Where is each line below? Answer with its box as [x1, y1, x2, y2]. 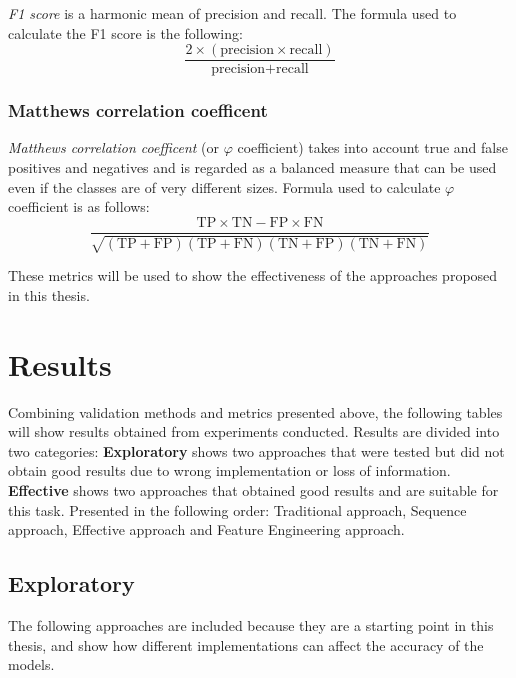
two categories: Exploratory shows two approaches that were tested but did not [8, 440, 505, 461]
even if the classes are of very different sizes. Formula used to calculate [8, 176, 441, 197]
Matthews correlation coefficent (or [8, 137, 220, 158]
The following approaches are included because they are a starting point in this [8, 614, 494, 635]
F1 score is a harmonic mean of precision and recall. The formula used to [8, 3, 457, 23]
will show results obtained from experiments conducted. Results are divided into [8, 421, 500, 442]
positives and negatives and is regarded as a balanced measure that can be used [8, 157, 497, 178]
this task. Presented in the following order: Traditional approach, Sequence [8, 499, 467, 520]
